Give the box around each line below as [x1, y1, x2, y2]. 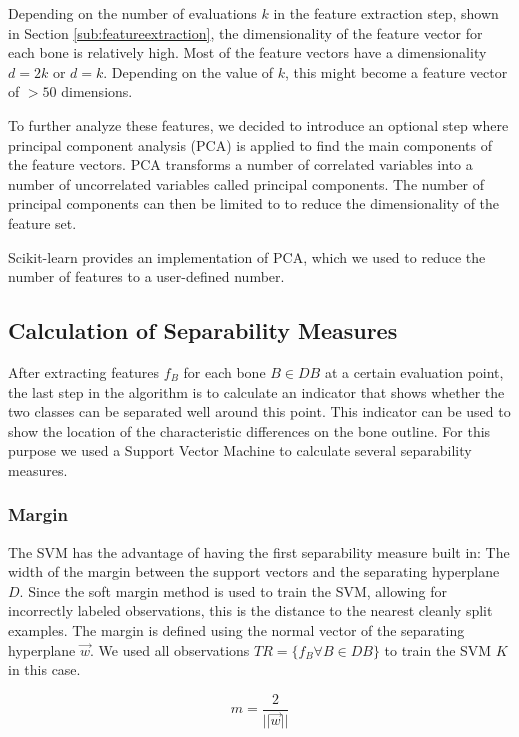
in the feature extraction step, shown [273, 3, 499, 23]
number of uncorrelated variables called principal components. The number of [8, 173, 485, 194]
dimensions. [61, 81, 133, 102]
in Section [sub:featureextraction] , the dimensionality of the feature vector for [8, 22, 483, 43]
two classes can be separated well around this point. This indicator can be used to [8, 401, 511, 422]
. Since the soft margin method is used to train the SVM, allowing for [19, 580, 447, 601]
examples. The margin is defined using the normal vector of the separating [8, 620, 465, 641]
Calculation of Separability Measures [8, 315, 398, 346]
